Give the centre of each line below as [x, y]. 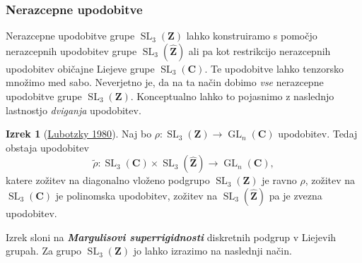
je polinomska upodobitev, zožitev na [136, 195]
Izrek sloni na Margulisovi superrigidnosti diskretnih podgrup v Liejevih [171, 237]
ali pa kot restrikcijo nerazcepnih [259, 50]
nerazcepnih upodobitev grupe [71, 50]
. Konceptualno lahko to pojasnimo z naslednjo [232, 96]
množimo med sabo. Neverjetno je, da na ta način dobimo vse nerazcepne [165, 82]
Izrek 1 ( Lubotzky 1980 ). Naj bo [79, 134]
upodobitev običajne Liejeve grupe [80, 68]
